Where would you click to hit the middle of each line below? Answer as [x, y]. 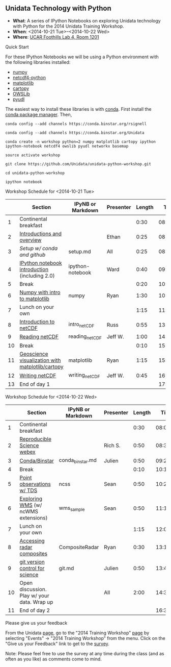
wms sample [72, 508]
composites [34, 554]
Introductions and [41, 233]
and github [33, 255]
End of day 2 [35, 610]
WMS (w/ [31, 505]
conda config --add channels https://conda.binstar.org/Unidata [75, 133]
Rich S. [112, 446]
